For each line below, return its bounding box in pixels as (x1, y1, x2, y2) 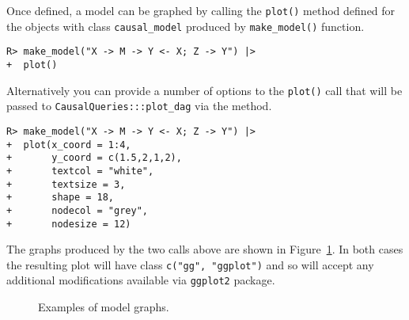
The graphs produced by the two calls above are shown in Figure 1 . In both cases (6, 241, 403, 257)
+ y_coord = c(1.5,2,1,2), (6, 152, 182, 164)
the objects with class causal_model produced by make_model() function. (6, 17, 365, 34)
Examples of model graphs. (38, 299, 169, 315)
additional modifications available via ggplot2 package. (6, 272, 275, 288)
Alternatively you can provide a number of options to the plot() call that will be (6, 82, 403, 98)
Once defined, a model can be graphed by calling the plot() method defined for (6, 2, 396, 18)
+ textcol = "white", (6, 165, 154, 177)
